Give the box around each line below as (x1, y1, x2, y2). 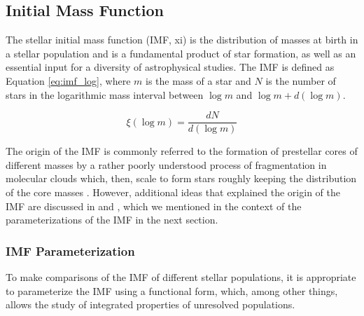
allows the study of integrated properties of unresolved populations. (6, 297, 295, 312)
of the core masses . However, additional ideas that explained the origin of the (6, 185, 340, 200)
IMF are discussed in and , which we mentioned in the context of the (6, 198, 302, 213)
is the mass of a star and (146, 73, 251, 88)
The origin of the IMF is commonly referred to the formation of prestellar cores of (6, 144, 358, 158)
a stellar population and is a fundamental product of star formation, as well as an (6, 46, 356, 60)
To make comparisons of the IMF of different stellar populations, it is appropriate (6, 270, 356, 284)
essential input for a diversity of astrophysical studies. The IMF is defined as (6, 60, 335, 74)
